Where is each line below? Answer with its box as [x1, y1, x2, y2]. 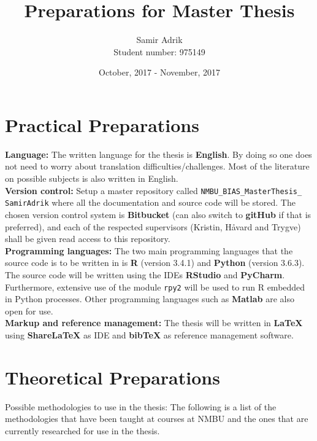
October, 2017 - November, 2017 [98, 66, 220, 79]
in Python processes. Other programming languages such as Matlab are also [5, 292, 294, 305]
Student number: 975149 [113, 45, 205, 58]
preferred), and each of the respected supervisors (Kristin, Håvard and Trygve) [5, 220, 301, 233]
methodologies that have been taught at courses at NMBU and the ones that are [5, 412, 308, 425]
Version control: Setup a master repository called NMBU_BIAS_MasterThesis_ [5, 184, 302, 197]
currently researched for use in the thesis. [5, 424, 160, 437]
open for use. [5, 304, 53, 317]
